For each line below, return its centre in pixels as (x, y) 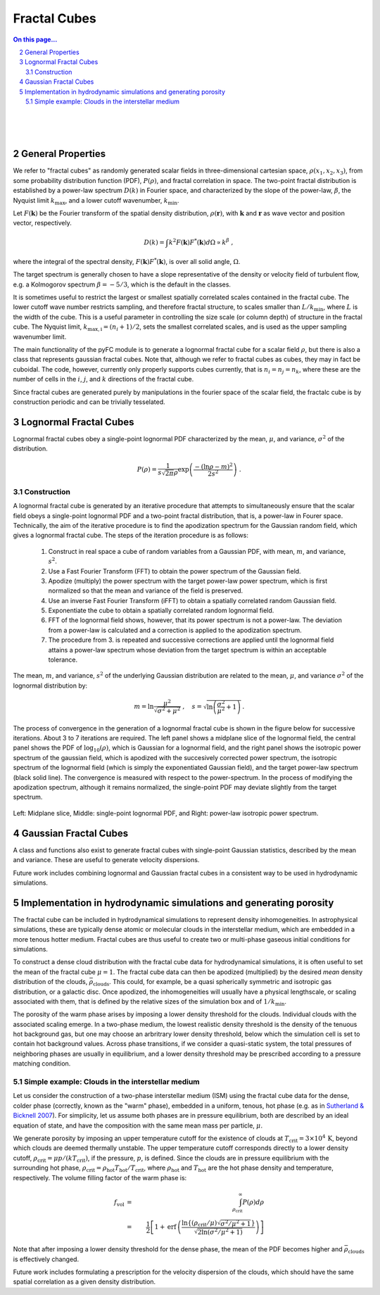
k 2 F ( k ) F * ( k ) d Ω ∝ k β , (201, 241)
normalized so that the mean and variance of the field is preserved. (146, 590)
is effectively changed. (46, 1259)
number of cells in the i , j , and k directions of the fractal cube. (103, 379)
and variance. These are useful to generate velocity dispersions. (106, 860)
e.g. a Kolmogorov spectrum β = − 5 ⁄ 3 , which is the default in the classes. (122, 284)
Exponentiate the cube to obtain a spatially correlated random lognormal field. (161, 611)
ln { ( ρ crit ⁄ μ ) (199, 1223)
